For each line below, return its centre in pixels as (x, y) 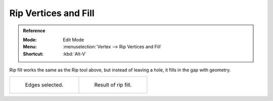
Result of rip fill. (113, 84)
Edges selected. (44, 84)
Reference (34, 31)
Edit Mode (74, 40)
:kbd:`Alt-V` (75, 54)
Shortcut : (33, 54)
